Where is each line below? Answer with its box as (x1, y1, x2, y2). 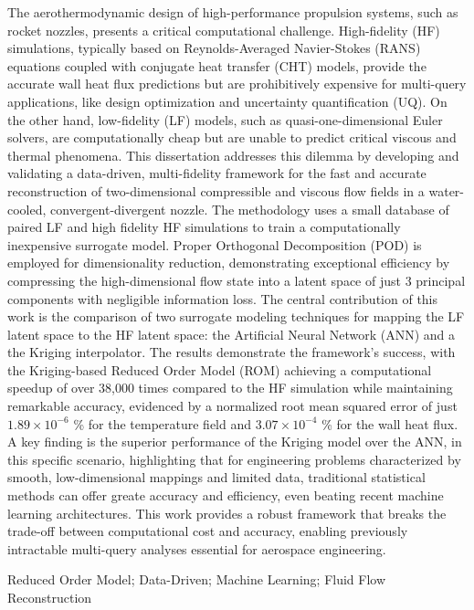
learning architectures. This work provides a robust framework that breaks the (7, 503, 447, 522)
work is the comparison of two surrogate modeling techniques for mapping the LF (7, 307, 465, 326)
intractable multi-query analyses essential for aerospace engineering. (7, 539, 386, 558)
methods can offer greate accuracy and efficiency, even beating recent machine (7, 486, 444, 505)
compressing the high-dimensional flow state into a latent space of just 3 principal (7, 270, 466, 289)
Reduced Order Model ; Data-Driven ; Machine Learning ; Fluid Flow (7, 570, 386, 589)
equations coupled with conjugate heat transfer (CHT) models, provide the (7, 56, 427, 75)
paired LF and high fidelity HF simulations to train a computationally (7, 217, 401, 237)
